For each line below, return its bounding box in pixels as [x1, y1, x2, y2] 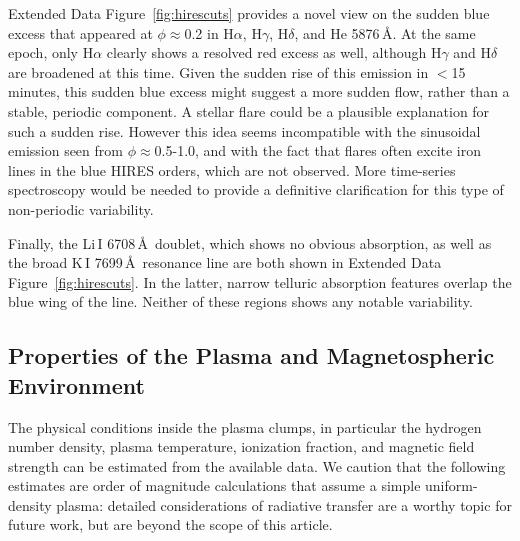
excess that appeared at [8, 22, 153, 43]
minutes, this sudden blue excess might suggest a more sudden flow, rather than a [8, 81, 510, 102]
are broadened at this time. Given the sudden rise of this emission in [8, 61, 429, 82]
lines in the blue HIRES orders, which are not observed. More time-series [8, 159, 456, 180]
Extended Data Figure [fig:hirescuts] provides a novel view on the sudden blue [8, 3, 490, 23]
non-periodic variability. [8, 198, 154, 219]
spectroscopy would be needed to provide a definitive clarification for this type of [8, 179, 504, 200]
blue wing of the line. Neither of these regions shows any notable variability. [8, 291, 473, 312]
